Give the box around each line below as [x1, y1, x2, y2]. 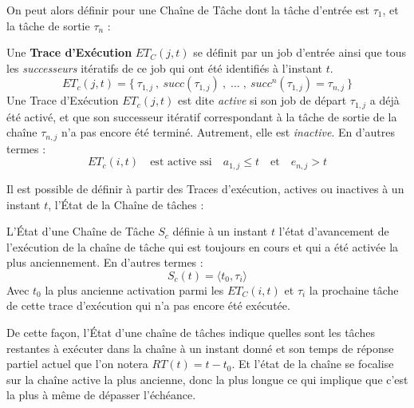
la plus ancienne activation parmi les [45, 281, 224, 298]
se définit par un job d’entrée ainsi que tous [193, 44, 406, 61]
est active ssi [150, 156, 212, 168]
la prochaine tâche [309, 281, 399, 298]
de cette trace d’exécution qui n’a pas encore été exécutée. [6, 297, 290, 314]
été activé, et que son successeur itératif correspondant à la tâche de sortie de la [6, 108, 397, 125]
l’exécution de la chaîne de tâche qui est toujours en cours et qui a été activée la [6, 238, 399, 255]
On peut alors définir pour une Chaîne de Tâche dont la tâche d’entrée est [6, 2, 370, 18]
